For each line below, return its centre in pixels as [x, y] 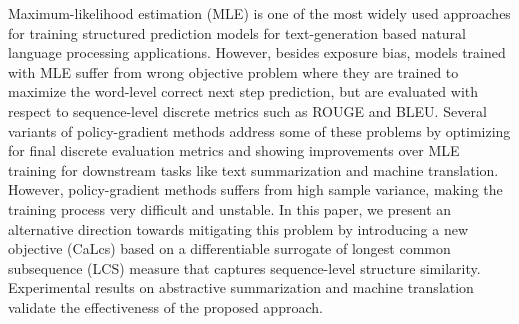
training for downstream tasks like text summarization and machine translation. [253, 169]
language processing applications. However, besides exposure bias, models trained [257, 52]
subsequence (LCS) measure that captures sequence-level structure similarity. [244, 267]
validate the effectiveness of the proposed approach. [165, 306]
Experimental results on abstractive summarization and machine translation [241, 287]
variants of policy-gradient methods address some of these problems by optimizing [259, 130]
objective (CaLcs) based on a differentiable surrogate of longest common [229, 248]
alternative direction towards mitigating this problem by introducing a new [238, 228]
